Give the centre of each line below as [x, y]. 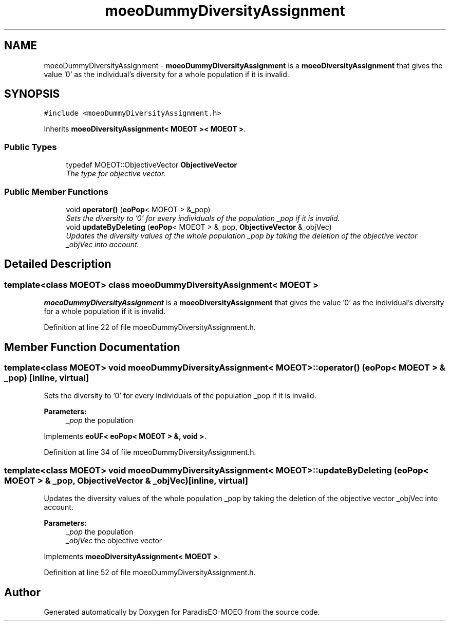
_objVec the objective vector [114, 541]
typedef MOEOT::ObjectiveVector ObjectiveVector [152, 165]
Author [22, 592]
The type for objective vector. [116, 174]
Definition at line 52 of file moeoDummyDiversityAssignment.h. [150, 573]
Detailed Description [58, 264]
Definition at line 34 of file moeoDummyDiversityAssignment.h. [150, 452]
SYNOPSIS [32, 94]
